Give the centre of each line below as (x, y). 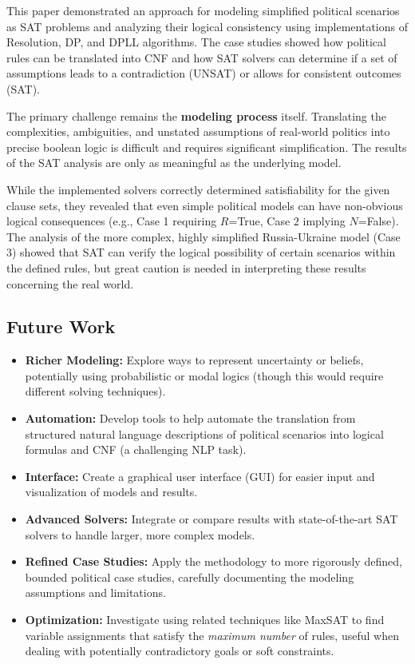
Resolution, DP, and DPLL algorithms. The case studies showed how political (196, 42)
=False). (378, 221)
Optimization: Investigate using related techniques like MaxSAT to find (205, 620)
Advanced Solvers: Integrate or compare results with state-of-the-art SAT (211, 519)
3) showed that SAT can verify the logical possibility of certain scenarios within (201, 252)
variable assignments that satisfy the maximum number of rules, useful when (212, 635)
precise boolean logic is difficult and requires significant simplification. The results (207, 147)
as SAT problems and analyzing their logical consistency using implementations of (207, 26)
